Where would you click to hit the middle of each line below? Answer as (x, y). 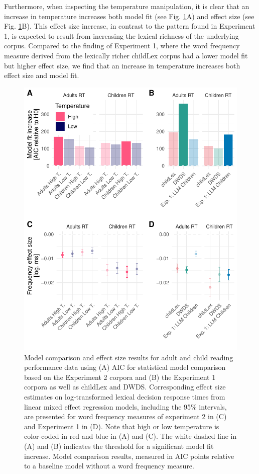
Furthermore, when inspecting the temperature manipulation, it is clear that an (127, 6)
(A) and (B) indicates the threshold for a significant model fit (119, 446)
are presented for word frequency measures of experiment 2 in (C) (125, 416)
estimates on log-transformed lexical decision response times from (125, 396)
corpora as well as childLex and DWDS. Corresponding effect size (125, 387)
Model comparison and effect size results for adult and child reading (129, 357)
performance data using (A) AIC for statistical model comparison (125, 367)
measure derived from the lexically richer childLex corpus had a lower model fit (126, 55)
